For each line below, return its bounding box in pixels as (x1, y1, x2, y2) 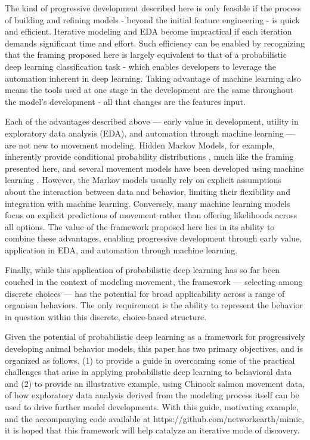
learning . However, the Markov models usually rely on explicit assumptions (5, 173, 282, 186)
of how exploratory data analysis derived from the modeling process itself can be (5, 389, 299, 401)
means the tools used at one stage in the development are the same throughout (5, 83, 294, 96)
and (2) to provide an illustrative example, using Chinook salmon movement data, (5, 377, 305, 389)
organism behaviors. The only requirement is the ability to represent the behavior (5, 299, 303, 311)
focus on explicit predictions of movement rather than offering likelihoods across (5, 209, 297, 221)
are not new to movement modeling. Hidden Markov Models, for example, (5, 138, 275, 151)
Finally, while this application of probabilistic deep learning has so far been (5, 264, 280, 276)
